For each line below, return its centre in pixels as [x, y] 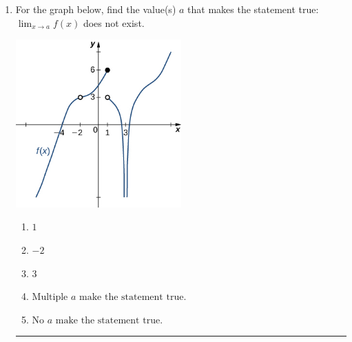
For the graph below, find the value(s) [96, 9]
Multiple [50, 298]
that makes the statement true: [253, 9]
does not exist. [114, 22]
